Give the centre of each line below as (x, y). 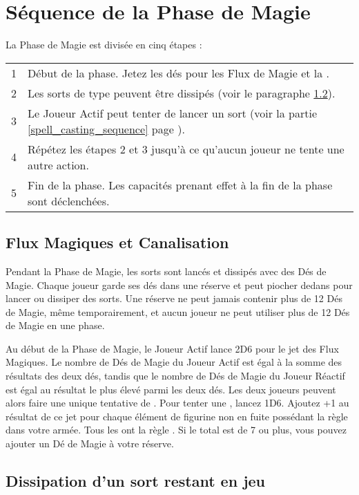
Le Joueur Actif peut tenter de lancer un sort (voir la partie (173, 113)
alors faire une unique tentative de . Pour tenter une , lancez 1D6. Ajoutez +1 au (177, 403)
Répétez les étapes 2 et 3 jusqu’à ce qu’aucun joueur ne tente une (186, 149)
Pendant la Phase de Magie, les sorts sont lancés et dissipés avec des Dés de (166, 271)
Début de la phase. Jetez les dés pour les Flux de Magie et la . (179, 73)
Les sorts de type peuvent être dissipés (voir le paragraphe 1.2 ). (182, 93)
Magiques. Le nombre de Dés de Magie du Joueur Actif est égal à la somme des (174, 362)
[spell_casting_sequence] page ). (106, 129)
